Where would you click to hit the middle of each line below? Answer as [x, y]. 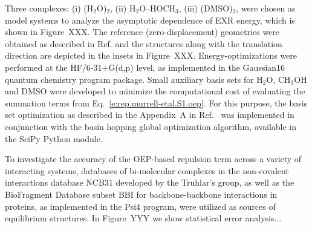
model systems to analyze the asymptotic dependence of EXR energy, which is [150, 20]
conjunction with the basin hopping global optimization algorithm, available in [151, 126]
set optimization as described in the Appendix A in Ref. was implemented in [150, 115]
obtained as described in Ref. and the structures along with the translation [144, 43]
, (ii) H [123, 8]
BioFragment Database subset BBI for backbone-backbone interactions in [141, 194]
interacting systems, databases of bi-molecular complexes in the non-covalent [147, 170]
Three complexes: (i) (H [49, 8]
